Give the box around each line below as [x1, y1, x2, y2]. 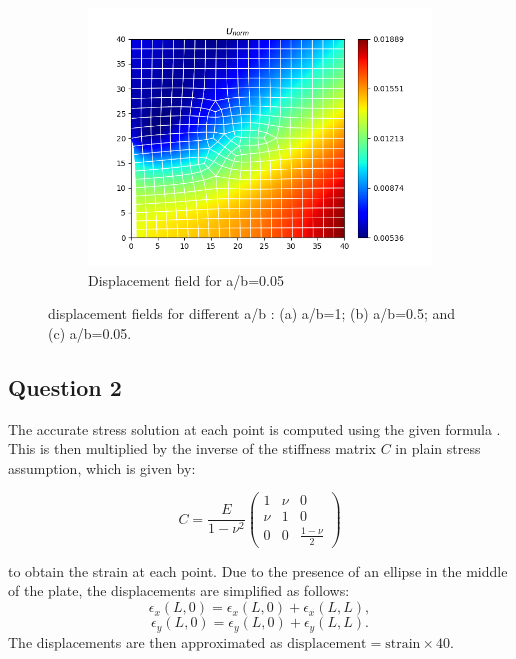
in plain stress [395, 438, 481, 459]
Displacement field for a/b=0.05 [88, 269, 284, 290]
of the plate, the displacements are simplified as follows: [8, 580, 350, 601]
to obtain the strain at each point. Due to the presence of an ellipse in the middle [8, 560, 508, 581]
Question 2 [8, 371, 122, 402]
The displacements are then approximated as [8, 631, 283, 652]
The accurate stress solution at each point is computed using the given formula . [8, 418, 501, 439]
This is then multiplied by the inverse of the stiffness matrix [8, 438, 377, 459]
